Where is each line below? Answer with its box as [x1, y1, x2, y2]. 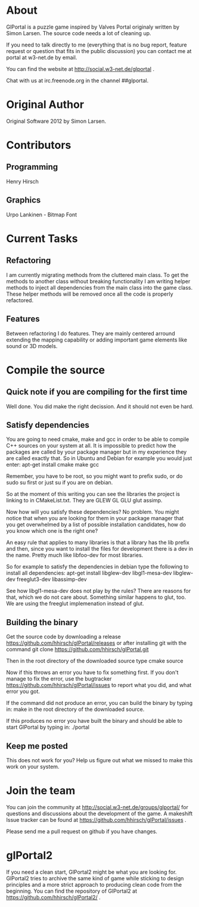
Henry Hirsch [6, 178, 39, 185]
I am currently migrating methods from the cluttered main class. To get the [6, 271, 189, 278]
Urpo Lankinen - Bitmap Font [6, 211, 77, 218]
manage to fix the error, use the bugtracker [6, 675, 112, 682]
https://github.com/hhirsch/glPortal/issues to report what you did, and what [6, 682, 192, 689]
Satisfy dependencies [6, 420, 89, 430]
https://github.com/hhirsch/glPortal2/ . [6, 893, 101, 900]
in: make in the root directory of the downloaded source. [6, 706, 145, 713]
